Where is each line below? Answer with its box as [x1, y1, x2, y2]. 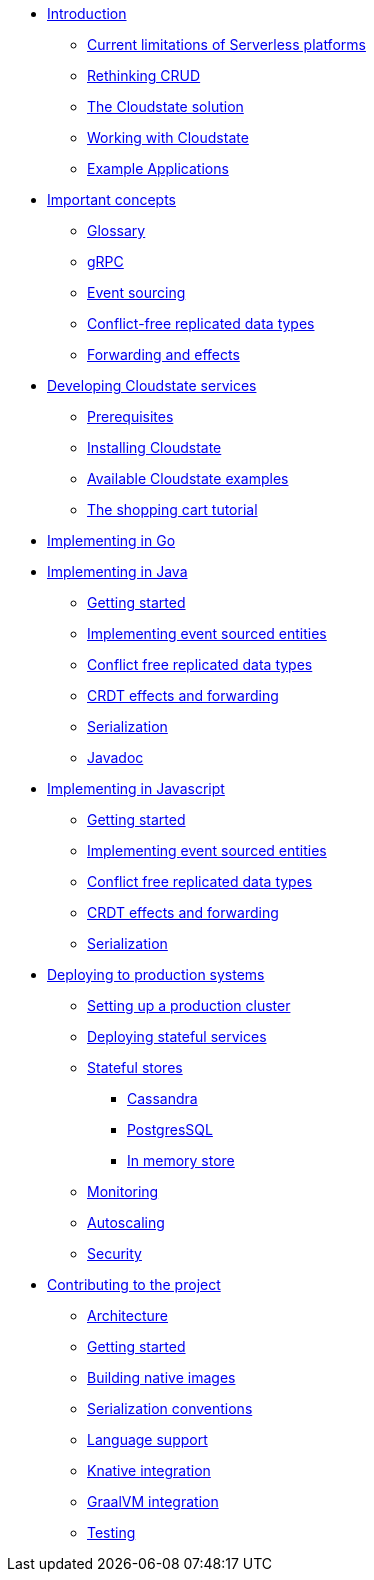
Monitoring [87, 1183, 159, 1200]
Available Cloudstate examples [87, 470, 289, 487]
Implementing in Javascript [47, 780, 225, 797]
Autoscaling [87, 1214, 165, 1231]
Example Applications [87, 160, 229, 177]
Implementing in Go [47, 532, 176, 549]
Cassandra [127, 1090, 198, 1107]
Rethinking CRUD [87, 67, 201, 84]
